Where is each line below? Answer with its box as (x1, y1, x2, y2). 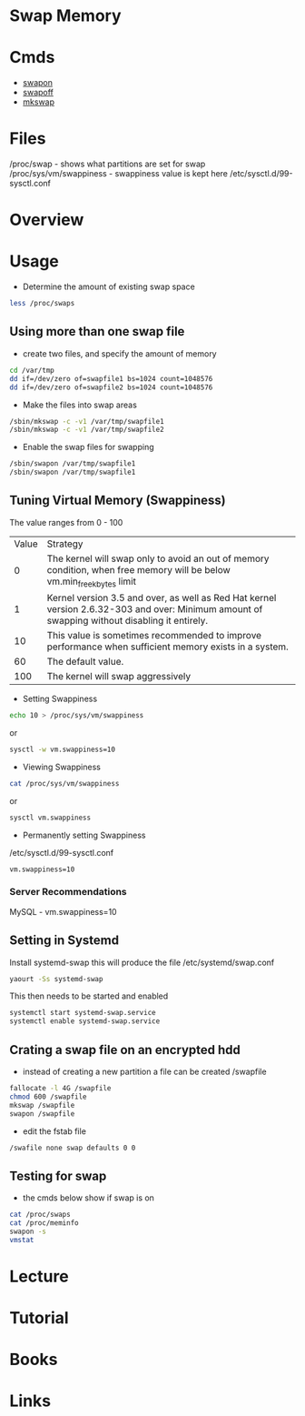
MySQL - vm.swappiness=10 (9, 906, 117, 917)
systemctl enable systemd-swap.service (9, 1017, 161, 1026)
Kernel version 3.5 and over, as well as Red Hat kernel (46, 592, 277, 604)
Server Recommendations (9, 886, 127, 899)
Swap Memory (9, 5, 122, 26)
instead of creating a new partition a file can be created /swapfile (22, 1066, 267, 1078)
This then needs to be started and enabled (9, 990, 169, 1001)
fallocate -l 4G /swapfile (9, 1084, 112, 1093)
